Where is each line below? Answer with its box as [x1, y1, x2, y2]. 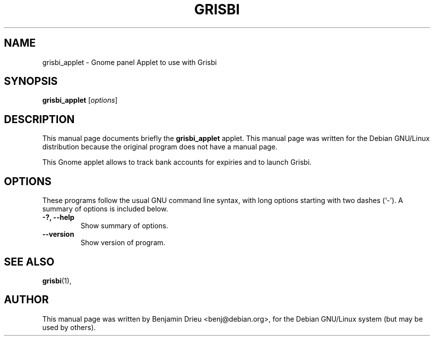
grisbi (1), [42, 276, 72, 285]
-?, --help [42, 213, 75, 222]
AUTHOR [4, 293, 49, 306]
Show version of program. [80, 238, 165, 247]
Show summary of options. [80, 221, 168, 230]
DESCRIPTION [4, 113, 75, 126]
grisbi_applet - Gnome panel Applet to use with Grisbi [42, 58, 217, 67]
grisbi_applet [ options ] [42, 96, 118, 105]
